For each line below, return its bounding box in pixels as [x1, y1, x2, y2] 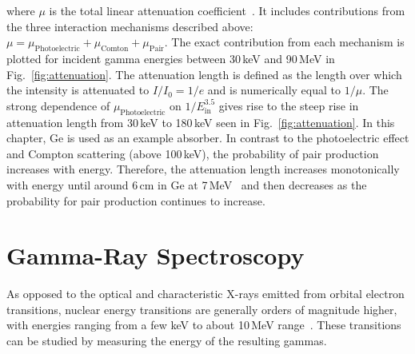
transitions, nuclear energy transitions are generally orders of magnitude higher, [6, 300, 397, 317]
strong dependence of [6, 97, 110, 113]
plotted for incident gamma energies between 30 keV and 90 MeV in [6, 50, 335, 66]
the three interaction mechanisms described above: [6, 18, 253, 34]
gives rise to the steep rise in [218, 97, 359, 113]
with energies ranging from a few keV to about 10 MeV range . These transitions [6, 316, 401, 333]
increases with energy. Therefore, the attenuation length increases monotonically [6, 161, 400, 177]
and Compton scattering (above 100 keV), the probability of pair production [6, 145, 379, 161]
